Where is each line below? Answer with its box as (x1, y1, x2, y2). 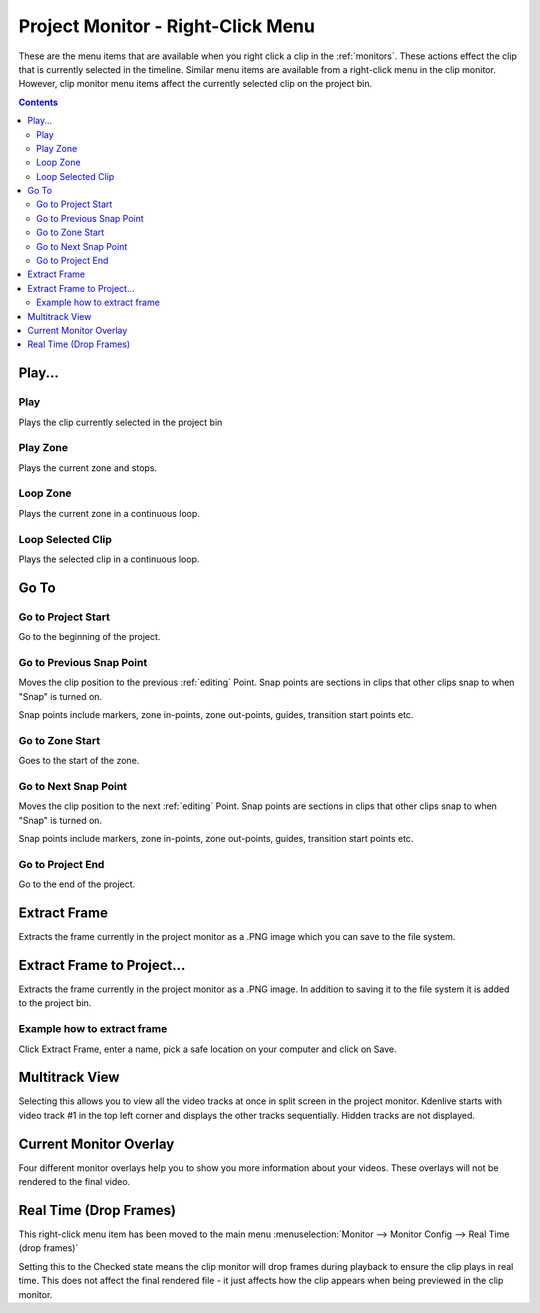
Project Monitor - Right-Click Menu (18, 15, 315, 37)
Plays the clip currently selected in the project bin (18, 416, 223, 428)
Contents (18, 96, 59, 108)
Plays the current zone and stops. (18, 461, 158, 474)
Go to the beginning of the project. (18, 631, 161, 643)
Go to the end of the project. (18, 878, 136, 890)
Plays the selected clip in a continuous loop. (18, 553, 200, 565)
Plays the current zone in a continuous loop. (18, 507, 200, 519)
